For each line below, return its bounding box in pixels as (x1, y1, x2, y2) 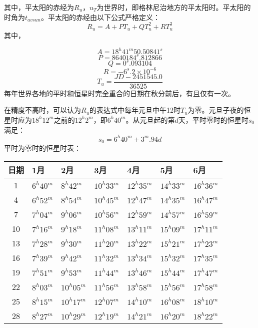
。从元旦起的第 (125, 114, 175, 125)
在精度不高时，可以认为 (4, 105, 81, 115)
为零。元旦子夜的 (187, 105, 244, 115)
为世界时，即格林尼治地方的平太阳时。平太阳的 (96, 2, 251, 12)
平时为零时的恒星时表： (4, 143, 81, 153)
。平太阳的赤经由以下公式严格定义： (40, 12, 160, 22)
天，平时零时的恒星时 (178, 114, 248, 125)
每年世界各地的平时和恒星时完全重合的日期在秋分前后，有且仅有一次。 (4, 88, 235, 98)
